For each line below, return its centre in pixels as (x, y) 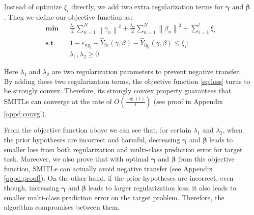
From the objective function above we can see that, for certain (98, 130)
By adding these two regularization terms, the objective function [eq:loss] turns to (127, 81)
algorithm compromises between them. (62, 207)
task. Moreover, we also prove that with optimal (76, 159)
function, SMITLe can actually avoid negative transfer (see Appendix (108, 168)
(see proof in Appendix (188, 101)
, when (233, 130)
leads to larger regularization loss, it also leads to (162, 187)
